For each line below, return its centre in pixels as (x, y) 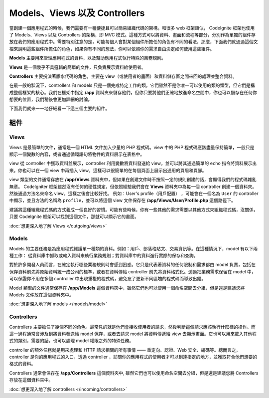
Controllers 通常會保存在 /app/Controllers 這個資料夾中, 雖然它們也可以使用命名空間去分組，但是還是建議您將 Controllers (134, 373)
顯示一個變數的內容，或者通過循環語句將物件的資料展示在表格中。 (77, 154)
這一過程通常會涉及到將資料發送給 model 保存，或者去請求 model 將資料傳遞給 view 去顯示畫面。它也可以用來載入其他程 (133, 334)
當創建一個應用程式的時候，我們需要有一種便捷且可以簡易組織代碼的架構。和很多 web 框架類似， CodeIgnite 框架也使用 (132, 28)
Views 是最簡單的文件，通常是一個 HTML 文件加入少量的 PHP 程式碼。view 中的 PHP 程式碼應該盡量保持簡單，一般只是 (132, 147)
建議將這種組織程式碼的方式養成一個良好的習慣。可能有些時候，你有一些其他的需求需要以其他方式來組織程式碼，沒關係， (134, 209)
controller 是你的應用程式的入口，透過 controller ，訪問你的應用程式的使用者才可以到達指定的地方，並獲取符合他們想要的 (133, 357)
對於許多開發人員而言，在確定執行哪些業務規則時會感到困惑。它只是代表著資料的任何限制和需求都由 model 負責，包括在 (133, 265)
